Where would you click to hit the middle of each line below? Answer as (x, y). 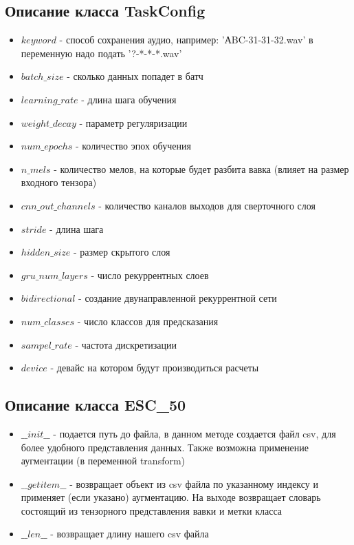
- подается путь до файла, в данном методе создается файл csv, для (195, 433)
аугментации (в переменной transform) (103, 461)
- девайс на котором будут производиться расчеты (155, 368)
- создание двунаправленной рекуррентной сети (178, 298)
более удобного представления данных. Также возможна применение (165, 447)
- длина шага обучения (129, 99)
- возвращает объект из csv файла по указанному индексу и (194, 483)
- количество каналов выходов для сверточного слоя (207, 205)
